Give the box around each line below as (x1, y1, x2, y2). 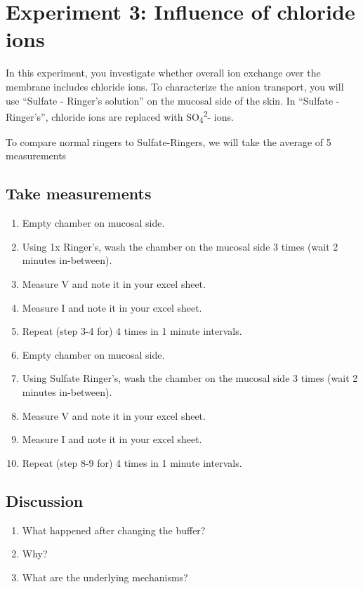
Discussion (6, 489, 84, 511)
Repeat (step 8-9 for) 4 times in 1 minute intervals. (22, 455, 242, 470)
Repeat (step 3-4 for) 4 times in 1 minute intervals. (22, 324, 242, 338)
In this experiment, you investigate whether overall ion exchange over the (6, 65, 321, 80)
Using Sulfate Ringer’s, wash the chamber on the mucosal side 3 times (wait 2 (22, 371, 358, 385)
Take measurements (6, 183, 152, 204)
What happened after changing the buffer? (22, 522, 206, 537)
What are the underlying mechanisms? (22, 569, 188, 584)
